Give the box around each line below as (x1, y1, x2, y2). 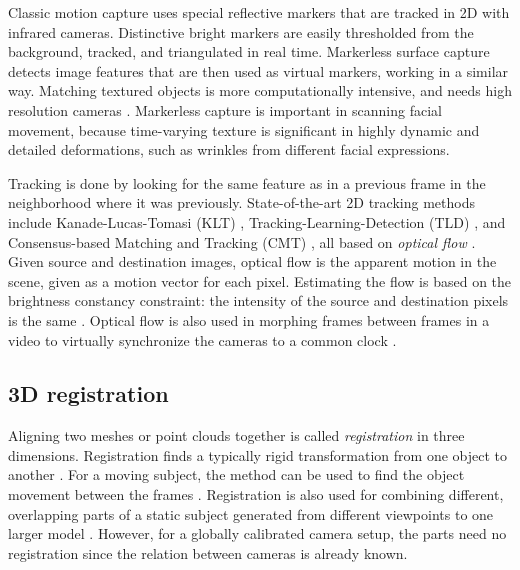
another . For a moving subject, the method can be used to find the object (8, 464, 465, 485)
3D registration (8, 378, 169, 409)
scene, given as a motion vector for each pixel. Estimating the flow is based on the (8, 270, 512, 291)
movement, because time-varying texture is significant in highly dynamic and (8, 119, 480, 140)
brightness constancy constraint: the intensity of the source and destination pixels (8, 290, 509, 311)
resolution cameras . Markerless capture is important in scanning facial (8, 99, 442, 120)
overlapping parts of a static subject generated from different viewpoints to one (8, 503, 494, 524)
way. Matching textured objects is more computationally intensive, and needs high (8, 80, 513, 101)
